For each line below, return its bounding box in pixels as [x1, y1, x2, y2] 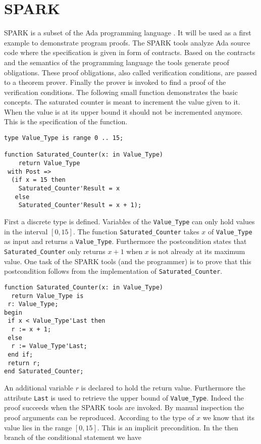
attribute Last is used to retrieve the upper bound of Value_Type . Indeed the [4, 392, 244, 403]
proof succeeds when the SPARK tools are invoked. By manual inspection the [4, 402, 244, 413]
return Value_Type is [11, 292, 84, 300]
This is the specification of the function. [4, 116, 128, 127]
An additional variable [4, 382, 73, 393]
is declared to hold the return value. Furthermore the [81, 382, 245, 393]
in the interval [4, 226, 48, 236]
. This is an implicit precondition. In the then [97, 422, 238, 432]
